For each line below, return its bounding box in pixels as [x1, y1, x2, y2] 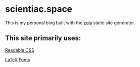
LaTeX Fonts [5, 57, 31, 63]
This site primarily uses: [5, 34, 81, 42]
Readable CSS [5, 47, 35, 53]
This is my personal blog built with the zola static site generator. [5, 20, 135, 26]
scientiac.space [5, 3, 73, 15]
